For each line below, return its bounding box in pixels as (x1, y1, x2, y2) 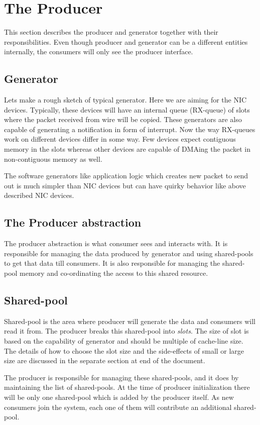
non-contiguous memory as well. (4, 153, 102, 164)
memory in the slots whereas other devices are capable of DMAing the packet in (4, 144, 250, 154)
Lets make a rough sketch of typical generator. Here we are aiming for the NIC (4, 94, 247, 105)
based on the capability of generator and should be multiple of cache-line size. (4, 336, 243, 346)
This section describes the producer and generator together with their (4, 27, 218, 37)
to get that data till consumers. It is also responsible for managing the (4, 258, 220, 268)
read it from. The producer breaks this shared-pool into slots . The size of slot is (4, 326, 249, 336)
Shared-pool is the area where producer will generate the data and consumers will (4, 315, 256, 326)
